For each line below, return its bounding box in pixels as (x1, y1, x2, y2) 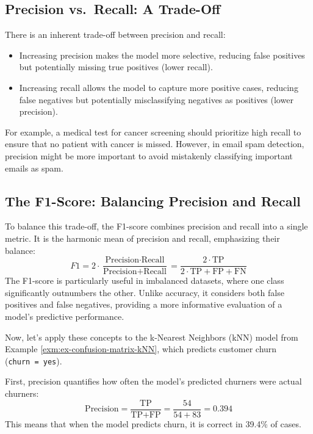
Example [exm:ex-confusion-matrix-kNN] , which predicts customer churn (5, 342, 277, 355)
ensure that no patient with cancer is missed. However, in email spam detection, (5, 137, 304, 150)
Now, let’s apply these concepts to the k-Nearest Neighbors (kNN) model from (5, 330, 298, 343)
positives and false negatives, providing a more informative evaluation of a (5, 298, 282, 311)
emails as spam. (5, 161, 63, 174)
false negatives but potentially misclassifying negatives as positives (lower (19, 93, 293, 106)
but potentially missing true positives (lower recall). (19, 60, 213, 73)
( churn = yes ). (5, 354, 62, 367)
